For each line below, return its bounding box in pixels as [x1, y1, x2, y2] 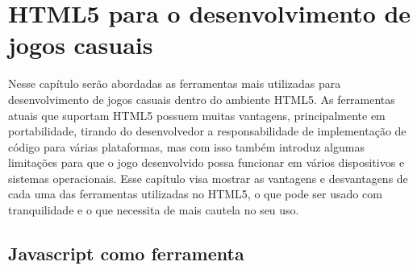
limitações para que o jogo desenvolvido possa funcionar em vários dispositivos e [8, 154, 405, 171]
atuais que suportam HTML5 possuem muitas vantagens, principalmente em [8, 106, 386, 123]
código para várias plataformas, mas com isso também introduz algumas [8, 138, 365, 155]
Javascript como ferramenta [8, 241, 244, 266]
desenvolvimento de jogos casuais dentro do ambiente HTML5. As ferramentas [8, 90, 395, 107]
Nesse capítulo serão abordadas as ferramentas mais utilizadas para [8, 75, 341, 92]
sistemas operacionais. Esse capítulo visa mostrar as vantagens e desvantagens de [8, 169, 408, 186]
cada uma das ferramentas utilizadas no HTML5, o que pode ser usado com [8, 185, 382, 202]
